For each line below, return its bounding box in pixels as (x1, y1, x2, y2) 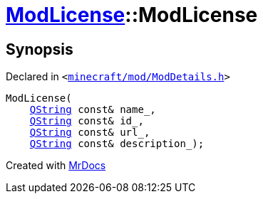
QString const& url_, (29, 127, 150, 139)
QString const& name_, (29, 104, 156, 116)
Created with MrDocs (6, 159, 106, 172)
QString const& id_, (29, 115, 144, 127)
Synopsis (6, 40, 73, 58)
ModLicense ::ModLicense (6, 3, 258, 27)
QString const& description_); (29, 138, 205, 150)
